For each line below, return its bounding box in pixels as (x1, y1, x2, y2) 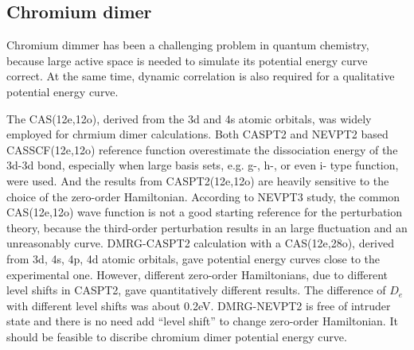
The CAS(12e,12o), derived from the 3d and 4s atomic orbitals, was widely (6, 110, 372, 126)
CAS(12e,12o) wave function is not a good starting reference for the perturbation (6, 204, 403, 220)
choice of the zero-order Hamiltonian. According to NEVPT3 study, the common (6, 188, 400, 204)
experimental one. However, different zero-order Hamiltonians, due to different (6, 266, 389, 282)
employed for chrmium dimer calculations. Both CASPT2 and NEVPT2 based (6, 126, 389, 142)
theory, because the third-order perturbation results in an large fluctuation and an (6, 219, 408, 235)
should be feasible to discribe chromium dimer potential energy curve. (6, 328, 347, 344)
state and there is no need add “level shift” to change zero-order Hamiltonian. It (6, 313, 398, 329)
